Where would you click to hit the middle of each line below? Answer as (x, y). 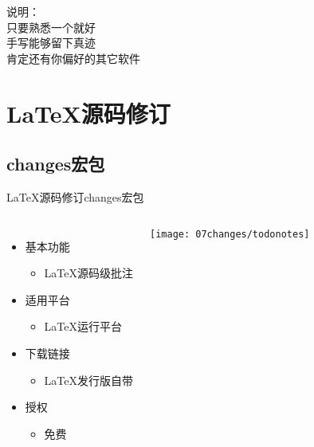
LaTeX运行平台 (83, 326)
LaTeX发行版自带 (89, 380)
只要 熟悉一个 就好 (51, 27)
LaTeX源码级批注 (89, 273)
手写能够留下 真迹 (51, 43)
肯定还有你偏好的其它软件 (73, 58)
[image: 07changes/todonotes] (230, 234)
